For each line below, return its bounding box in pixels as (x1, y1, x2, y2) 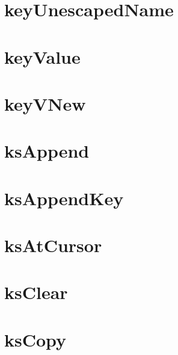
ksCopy (4, 327, 67, 351)
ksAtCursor (4, 233, 102, 258)
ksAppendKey (4, 185, 124, 210)
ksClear (4, 280, 68, 304)
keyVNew (4, 91, 86, 116)
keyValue (4, 44, 81, 69)
